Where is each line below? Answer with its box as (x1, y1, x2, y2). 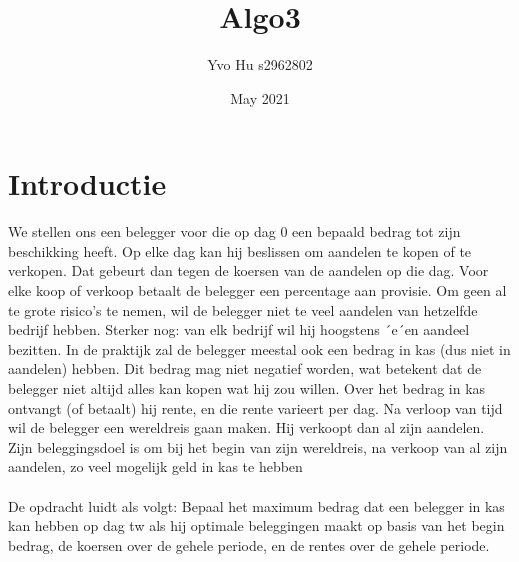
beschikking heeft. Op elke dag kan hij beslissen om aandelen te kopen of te (8, 240, 472, 261)
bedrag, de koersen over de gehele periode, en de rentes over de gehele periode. (8, 534, 490, 555)
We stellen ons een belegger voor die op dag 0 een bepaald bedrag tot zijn (8, 221, 461, 242)
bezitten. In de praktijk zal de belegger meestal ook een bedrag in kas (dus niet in (8, 338, 511, 359)
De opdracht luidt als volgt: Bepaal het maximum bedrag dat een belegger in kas (8, 495, 505, 516)
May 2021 (230, 87, 290, 108)
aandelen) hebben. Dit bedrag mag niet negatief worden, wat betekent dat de (8, 358, 482, 379)
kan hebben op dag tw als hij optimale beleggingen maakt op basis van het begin (8, 515, 505, 536)
